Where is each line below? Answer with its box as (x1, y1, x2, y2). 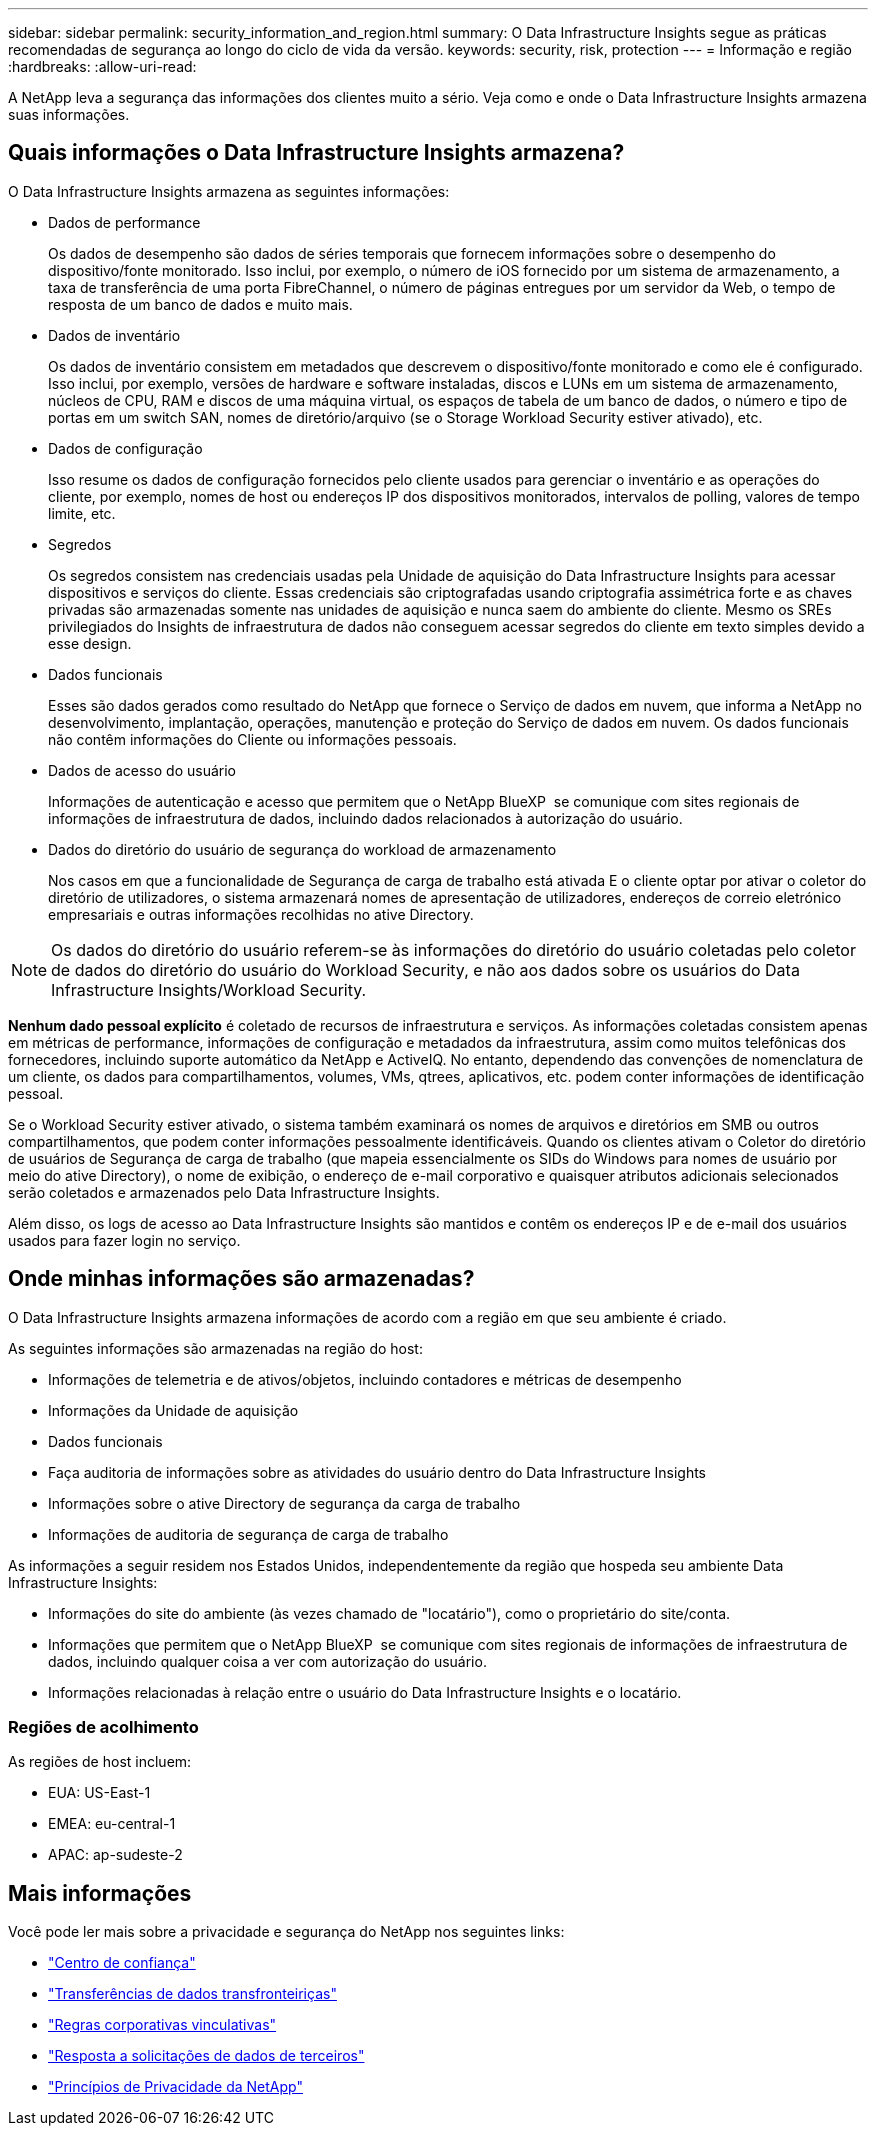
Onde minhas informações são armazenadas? (8, 1266, 475, 1292)
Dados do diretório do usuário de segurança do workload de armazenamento (48, 840, 557, 858)
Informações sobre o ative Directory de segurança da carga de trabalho (48, 1494, 521, 1512)
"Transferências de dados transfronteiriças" (48, 1985, 337, 2003)
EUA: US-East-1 (48, 1784, 151, 1802)
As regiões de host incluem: (8, 1753, 192, 1771)
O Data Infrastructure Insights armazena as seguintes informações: (8, 182, 450, 200)
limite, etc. (48, 504, 116, 522)
